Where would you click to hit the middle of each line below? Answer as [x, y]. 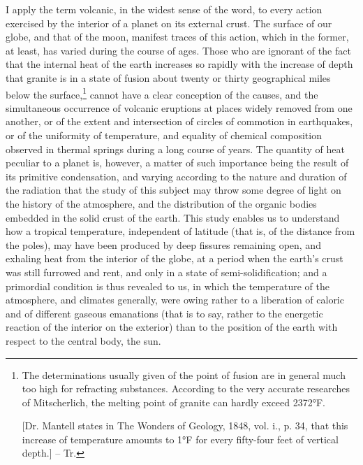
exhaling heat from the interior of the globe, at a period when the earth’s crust [175, 258]
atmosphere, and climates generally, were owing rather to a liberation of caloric [175, 300]
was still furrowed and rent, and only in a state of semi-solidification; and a [166, 272]
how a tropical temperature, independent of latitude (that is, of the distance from [180, 231]
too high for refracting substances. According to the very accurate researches [186, 388]
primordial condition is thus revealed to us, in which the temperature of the [168, 286]
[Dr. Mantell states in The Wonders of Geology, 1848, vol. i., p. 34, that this [185, 425]
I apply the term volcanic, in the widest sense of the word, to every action [164, 9]
